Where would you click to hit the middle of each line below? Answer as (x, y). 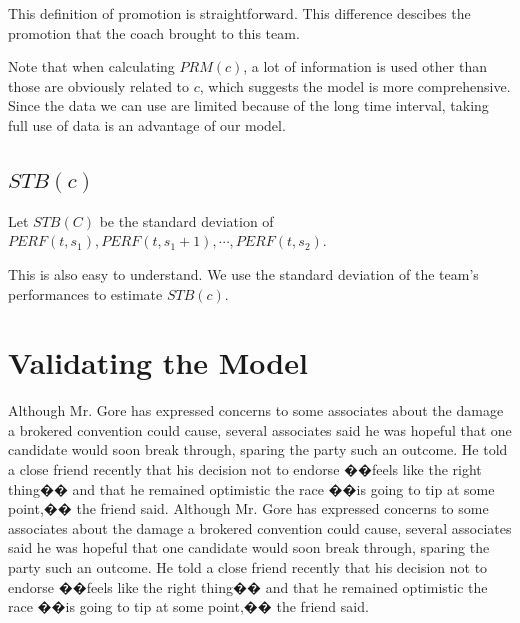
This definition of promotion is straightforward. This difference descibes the (239, 13)
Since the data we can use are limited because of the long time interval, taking (248, 105)
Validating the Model (158, 362)
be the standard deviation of (186, 220)
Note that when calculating (91, 66)
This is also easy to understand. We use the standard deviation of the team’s (243, 273)
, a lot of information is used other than (365, 66)
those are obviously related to (99, 85)
